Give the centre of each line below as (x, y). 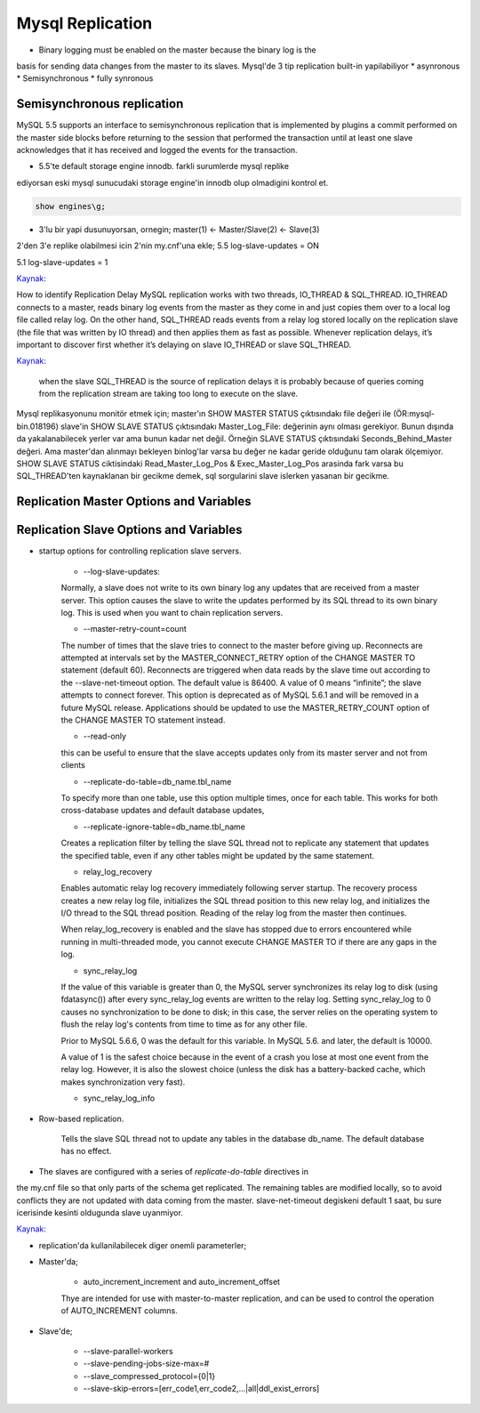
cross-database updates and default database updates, (163, 811)
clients (73, 765)
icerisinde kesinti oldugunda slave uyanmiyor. (100, 1212)
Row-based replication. (81, 1118)
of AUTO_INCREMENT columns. (119, 1311)
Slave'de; (56, 1331)
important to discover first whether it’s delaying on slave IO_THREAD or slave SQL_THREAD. (184, 344)
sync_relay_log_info (119, 1098)
